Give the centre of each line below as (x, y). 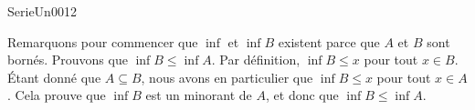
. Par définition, (256, 60)
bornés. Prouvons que (68, 60)
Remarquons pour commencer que (103, 41)
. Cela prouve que (57, 95)
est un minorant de (199, 95)
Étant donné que (54, 77)
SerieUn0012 (42, 11)
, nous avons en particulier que (227, 77)
